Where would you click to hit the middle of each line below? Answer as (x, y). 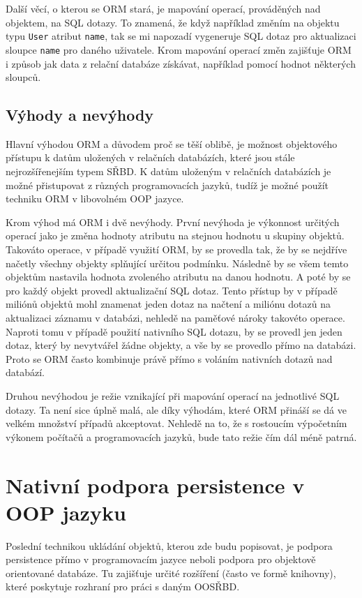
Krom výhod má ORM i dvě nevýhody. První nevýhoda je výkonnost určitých (173, 222)
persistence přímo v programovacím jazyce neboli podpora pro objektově (161, 559)
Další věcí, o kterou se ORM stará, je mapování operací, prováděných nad (163, 8)
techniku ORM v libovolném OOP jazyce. (95, 199)
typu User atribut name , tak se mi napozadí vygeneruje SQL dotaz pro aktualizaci (181, 36)
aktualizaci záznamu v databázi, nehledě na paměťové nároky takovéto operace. (175, 318)
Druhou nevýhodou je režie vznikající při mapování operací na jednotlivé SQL (173, 395)
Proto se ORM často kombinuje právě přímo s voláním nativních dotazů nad (169, 358)
